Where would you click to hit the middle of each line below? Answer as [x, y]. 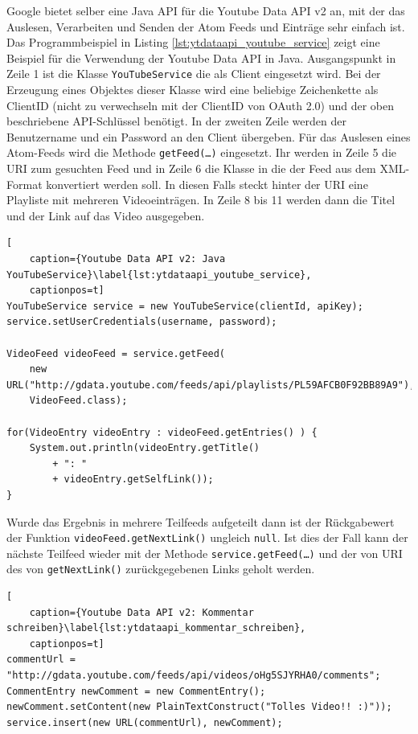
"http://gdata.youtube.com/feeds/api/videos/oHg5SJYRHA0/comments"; [194, 676]
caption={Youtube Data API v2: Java [127, 259]
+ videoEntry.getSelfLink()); [133, 480]
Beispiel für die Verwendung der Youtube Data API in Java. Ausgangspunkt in [201, 57]
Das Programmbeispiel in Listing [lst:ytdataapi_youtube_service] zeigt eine [193, 42]
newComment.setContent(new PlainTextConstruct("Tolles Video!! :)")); [199, 707]
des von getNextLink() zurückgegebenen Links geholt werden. [161, 569]
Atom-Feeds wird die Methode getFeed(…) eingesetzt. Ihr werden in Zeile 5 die [202, 152]
